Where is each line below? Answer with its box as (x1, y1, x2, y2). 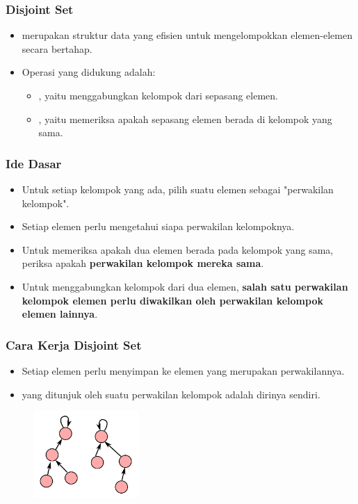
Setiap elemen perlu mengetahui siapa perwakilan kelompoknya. (22, 219, 295, 234)
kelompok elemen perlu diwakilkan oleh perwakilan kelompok (22, 293, 323, 307)
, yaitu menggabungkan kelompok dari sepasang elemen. (38, 88, 278, 102)
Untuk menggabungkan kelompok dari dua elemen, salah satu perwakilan (22, 279, 348, 293)
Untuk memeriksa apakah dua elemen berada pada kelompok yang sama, (22, 242, 334, 257)
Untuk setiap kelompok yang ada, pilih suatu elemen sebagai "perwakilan (22, 182, 334, 196)
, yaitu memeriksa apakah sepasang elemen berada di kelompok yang (38, 111, 332, 126)
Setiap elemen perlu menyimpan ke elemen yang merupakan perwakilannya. (22, 363, 345, 377)
